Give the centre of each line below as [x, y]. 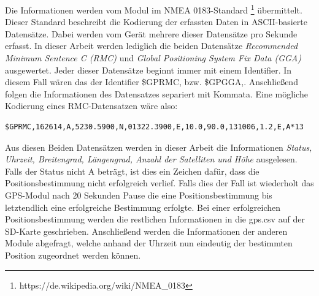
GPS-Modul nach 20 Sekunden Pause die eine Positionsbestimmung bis [139, 195]
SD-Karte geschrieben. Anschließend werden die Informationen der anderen [146, 231]
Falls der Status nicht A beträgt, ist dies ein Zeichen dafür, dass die [132, 171]
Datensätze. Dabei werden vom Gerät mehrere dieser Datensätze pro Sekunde [151, 33]
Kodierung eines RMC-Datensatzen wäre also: [91, 106]
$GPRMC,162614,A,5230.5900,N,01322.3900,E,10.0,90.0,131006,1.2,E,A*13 [154, 127]
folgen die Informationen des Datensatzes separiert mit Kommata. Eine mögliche [156, 93]
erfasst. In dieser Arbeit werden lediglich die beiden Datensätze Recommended [152, 46]
